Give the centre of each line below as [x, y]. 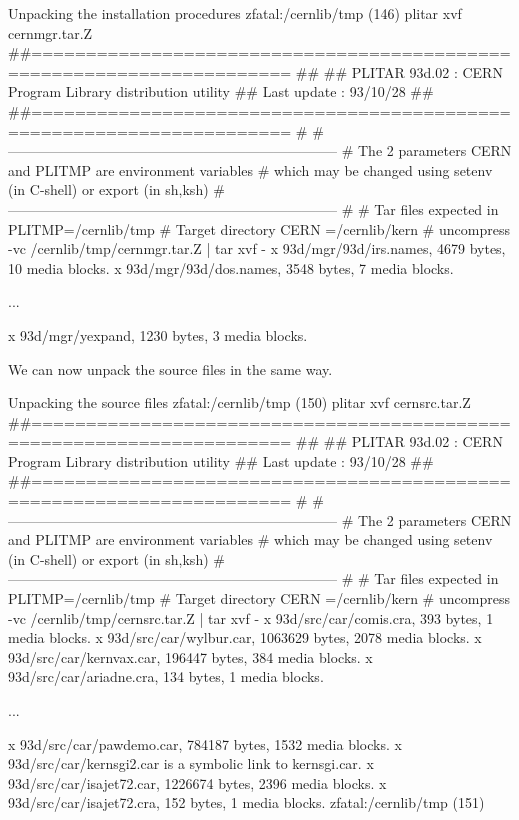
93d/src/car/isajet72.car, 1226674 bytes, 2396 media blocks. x [197, 782]
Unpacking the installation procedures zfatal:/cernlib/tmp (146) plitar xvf [235, 13]
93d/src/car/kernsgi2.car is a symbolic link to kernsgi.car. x [191, 763]
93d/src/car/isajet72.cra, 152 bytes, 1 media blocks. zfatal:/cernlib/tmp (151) [246, 802]
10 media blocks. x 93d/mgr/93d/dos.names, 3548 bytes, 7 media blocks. [231, 267]
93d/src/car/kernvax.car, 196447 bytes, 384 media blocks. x [190, 656]
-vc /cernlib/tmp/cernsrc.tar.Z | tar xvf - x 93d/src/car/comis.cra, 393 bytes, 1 [251, 617]
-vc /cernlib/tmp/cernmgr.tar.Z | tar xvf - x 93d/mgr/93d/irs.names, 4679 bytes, [257, 248]
